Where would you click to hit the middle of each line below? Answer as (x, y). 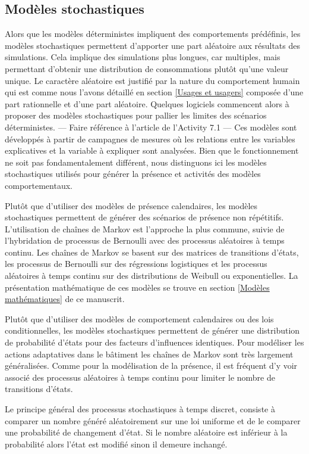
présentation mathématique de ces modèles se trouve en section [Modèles (137, 287)
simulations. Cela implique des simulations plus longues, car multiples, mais (143, 57)
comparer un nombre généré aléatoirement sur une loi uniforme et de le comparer (153, 420)
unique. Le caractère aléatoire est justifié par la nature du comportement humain (152, 80)
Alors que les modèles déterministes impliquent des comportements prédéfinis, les (153, 34)
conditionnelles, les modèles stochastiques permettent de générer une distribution (152, 330)
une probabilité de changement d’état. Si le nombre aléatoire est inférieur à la (146, 432)
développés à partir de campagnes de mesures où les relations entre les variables (150, 139)
